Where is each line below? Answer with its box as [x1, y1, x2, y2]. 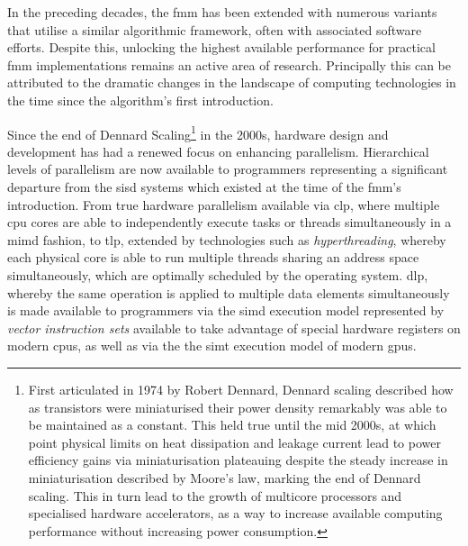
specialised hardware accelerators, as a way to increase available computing [28, 504, 443, 523]
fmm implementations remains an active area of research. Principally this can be [7, 55, 452, 74]
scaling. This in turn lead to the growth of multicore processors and [28, 486, 402, 505]
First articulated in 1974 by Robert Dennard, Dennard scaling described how [28, 379, 454, 398]
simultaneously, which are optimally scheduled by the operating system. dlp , [7, 265, 428, 284]
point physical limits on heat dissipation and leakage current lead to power [28, 432, 441, 451]
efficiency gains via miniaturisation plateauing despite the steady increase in [28, 450, 448, 469]
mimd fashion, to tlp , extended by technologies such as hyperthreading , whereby [7, 230, 446, 249]
